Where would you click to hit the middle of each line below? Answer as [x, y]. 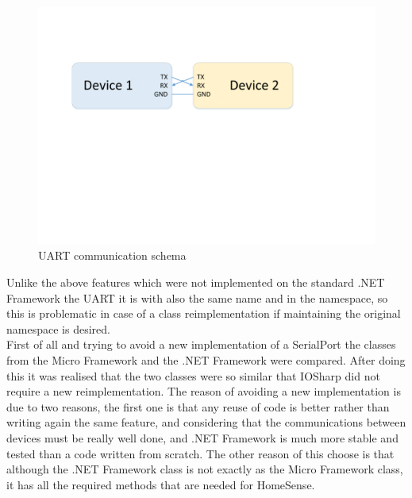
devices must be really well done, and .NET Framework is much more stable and [202, 437]
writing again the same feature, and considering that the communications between [206, 422]
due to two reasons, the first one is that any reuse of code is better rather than [198, 406]
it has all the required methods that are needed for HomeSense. [161, 484]
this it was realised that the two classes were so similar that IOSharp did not [193, 375]
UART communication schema [112, 255]
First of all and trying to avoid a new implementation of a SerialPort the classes [201, 344]
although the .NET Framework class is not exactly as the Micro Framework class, [205, 469]
